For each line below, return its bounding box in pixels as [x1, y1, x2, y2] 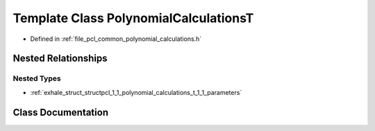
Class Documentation [12, 106, 109, 118]
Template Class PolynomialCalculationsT [12, 10, 254, 26]
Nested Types [12, 73, 62, 83]
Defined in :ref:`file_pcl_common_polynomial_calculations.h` [30, 35, 202, 43]
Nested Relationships [12, 53, 108, 64]
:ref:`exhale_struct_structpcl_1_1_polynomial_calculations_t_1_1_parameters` [30, 88, 242, 96]
